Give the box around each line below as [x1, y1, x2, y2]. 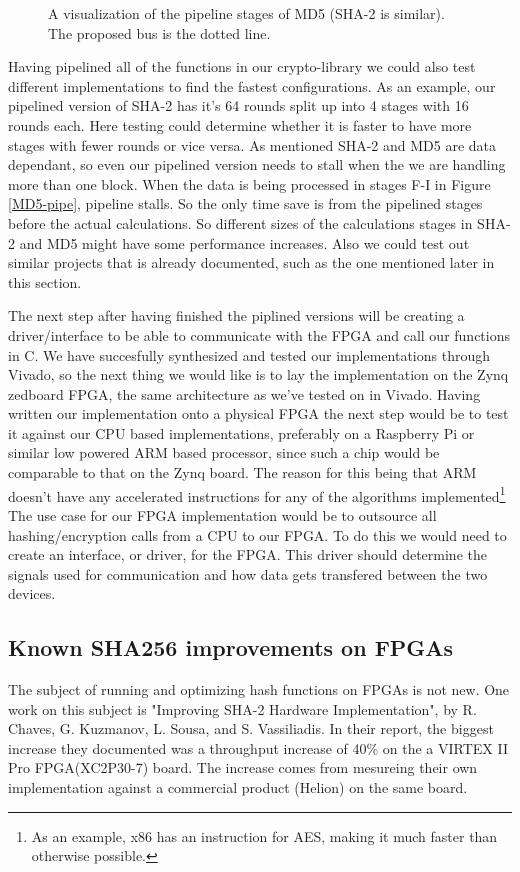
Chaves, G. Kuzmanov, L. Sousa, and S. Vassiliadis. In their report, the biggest [8, 718, 494, 739]
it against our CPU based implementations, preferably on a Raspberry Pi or [8, 422, 475, 443]
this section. [8, 271, 82, 292]
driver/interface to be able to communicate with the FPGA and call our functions [8, 324, 511, 345]
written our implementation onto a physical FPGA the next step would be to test [8, 403, 509, 424]
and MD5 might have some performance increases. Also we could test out [19, 232, 470, 253]
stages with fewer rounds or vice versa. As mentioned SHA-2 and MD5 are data [8, 134, 497, 155]
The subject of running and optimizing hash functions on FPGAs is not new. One [8, 679, 510, 700]
